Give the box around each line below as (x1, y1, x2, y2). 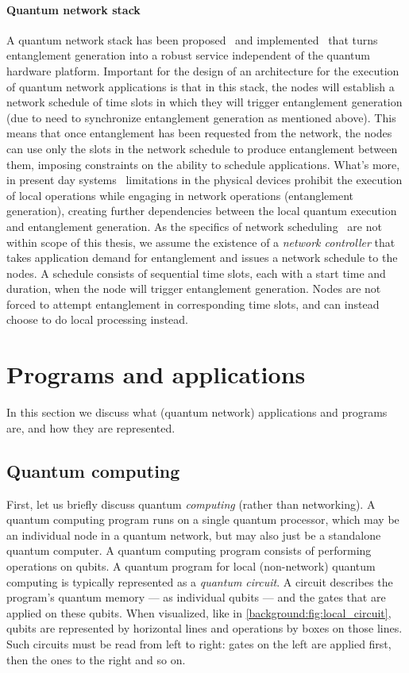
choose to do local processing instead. (6, 311, 188, 328)
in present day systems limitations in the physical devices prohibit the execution (6, 171, 403, 188)
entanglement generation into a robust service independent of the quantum (6, 47, 371, 63)
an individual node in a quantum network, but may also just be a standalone (6, 526, 381, 543)
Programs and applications (6, 358, 306, 390)
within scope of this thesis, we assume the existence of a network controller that (6, 233, 395, 250)
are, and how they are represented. (6, 419, 176, 436)
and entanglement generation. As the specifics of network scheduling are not (6, 217, 382, 234)
